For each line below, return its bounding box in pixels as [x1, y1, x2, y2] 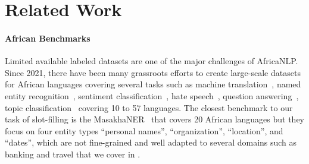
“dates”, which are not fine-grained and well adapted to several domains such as [5, 136, 297, 149]
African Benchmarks [5, 31, 90, 44]
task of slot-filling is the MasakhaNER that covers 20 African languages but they [5, 113, 304, 125]
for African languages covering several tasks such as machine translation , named [5, 78, 301, 90]
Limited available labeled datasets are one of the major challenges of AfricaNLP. [5, 55, 298, 67]
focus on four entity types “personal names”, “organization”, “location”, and [5, 124, 283, 137]
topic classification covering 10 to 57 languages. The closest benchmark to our [5, 101, 293, 113]
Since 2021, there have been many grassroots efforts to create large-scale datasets [5, 66, 301, 78]
